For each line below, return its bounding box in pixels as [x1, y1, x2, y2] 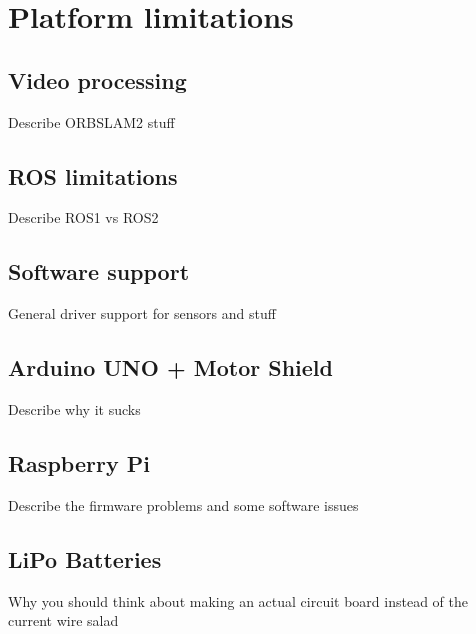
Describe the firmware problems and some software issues [8, 494, 359, 515]
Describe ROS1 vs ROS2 [8, 207, 159, 228]
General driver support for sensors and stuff [8, 303, 276, 324]
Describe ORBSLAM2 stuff [8, 111, 175, 132]
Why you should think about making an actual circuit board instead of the [8, 590, 468, 611]
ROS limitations [8, 160, 178, 191]
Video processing [8, 64, 187, 95]
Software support [8, 256, 190, 287]
